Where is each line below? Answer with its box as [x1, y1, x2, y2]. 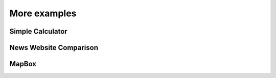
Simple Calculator [9, 27, 67, 36]
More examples [9, 8, 77, 19]
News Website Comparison [9, 43, 98, 52]
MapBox [9, 60, 37, 68]
